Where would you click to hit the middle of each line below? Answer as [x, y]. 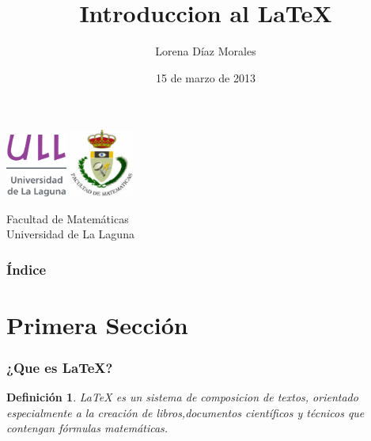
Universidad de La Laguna [70, 234]
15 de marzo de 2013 [205, 77]
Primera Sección [97, 324]
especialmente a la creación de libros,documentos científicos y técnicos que [185, 412]
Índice [26, 269]
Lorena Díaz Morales [206, 51]
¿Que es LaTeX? [60, 367]
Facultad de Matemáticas [68, 218]
